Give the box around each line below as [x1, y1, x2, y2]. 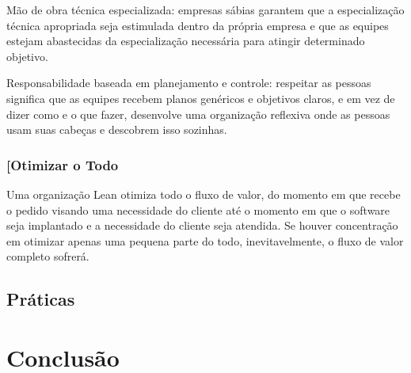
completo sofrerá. [6, 248, 89, 265]
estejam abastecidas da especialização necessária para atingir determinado [6, 32, 365, 49]
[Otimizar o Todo [6, 154, 119, 174]
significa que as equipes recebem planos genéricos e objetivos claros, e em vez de [6, 89, 395, 106]
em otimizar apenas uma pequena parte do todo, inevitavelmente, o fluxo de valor [6, 232, 404, 249]
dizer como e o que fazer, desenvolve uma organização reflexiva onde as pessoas [6, 105, 390, 122]
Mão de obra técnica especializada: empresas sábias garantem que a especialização [6, 2, 405, 17]
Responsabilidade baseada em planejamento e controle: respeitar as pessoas [6, 74, 371, 91]
